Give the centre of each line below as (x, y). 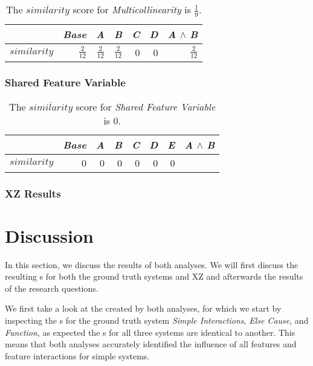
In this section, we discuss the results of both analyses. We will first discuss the (152, 264)
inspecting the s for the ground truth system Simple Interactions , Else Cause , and (157, 320)
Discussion (49, 235)
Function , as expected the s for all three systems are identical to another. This (150, 332)
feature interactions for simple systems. (77, 355)
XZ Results (33, 193)
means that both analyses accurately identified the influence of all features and (151, 344)
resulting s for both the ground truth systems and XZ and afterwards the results (154, 276)
